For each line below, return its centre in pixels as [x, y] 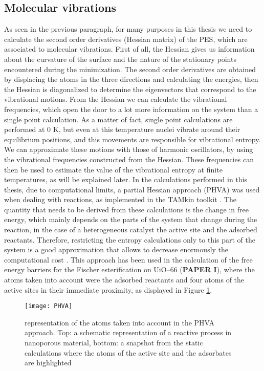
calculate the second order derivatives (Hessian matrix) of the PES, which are [126, 39]
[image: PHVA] [49, 306]
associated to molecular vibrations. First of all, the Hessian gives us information [129, 49]
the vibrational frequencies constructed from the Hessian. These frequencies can [129, 159]
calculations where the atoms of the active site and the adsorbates [128, 352]
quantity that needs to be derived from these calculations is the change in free [126, 209]
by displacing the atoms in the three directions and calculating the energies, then [131, 79]
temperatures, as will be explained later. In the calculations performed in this [126, 179]
